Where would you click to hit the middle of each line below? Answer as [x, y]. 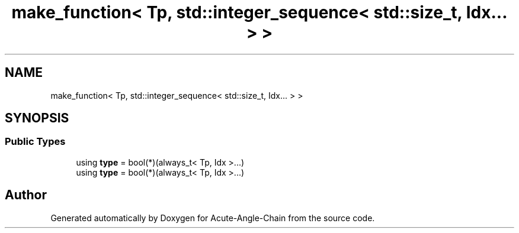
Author [26, 195]
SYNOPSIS [37, 118]
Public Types [35, 142]
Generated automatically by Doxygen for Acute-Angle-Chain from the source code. [213, 218]
